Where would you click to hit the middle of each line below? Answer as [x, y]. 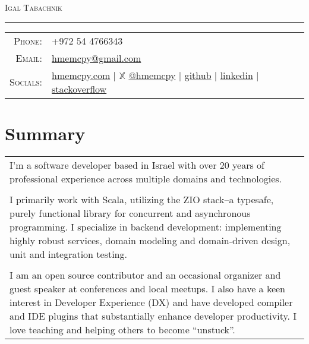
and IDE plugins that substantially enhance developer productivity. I [153, 315]
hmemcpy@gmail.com [97, 58]
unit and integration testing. [68, 254]
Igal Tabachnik [34, 7]
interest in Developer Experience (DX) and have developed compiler [151, 302]
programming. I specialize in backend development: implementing [146, 226]
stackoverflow [79, 89]
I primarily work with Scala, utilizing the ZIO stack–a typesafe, [142, 199]
